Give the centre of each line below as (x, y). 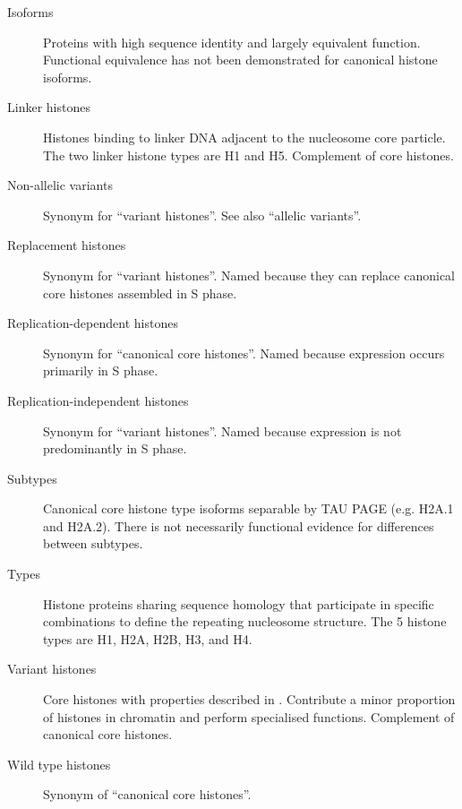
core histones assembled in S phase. (140, 293)
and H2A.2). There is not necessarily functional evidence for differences (239, 525)
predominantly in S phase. (115, 448)
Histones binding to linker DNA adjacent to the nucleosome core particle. (244, 137)
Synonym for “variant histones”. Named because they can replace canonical (249, 275)
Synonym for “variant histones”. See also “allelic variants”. (202, 215)
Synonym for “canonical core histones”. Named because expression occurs (244, 353)
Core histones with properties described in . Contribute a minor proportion (249, 699)
